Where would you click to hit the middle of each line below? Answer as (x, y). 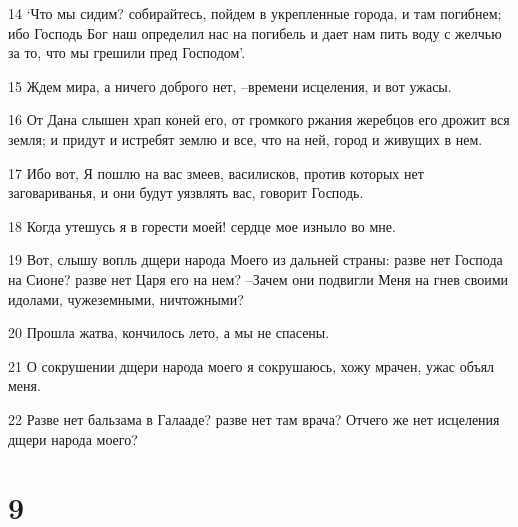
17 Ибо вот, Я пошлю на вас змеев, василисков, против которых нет (216, 172)
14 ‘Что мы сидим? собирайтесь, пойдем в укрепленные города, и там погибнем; (255, 13)
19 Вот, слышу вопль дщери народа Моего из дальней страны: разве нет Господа (255, 259)
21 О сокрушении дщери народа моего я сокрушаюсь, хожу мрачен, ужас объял (251, 365)
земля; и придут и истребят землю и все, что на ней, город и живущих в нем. (245, 138)
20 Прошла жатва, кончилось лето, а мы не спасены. (169, 332)
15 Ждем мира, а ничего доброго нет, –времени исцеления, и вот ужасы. (230, 85)
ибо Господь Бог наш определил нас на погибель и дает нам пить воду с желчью (255, 32)
